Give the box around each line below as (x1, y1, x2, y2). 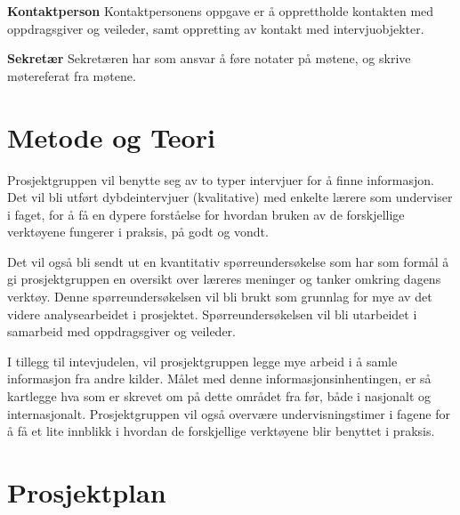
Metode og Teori (7, 118, 215, 155)
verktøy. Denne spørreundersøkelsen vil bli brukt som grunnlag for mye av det (7, 287, 432, 306)
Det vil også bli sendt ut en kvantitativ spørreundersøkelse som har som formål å (7, 252, 449, 270)
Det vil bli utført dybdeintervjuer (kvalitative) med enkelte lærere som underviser (7, 188, 453, 206)
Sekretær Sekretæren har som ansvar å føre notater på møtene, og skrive (7, 49, 411, 68)
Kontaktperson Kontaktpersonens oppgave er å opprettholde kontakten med (7, 2, 434, 20)
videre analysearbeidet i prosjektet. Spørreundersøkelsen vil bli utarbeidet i (7, 304, 417, 323)
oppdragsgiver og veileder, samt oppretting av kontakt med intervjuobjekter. (7, 19, 424, 37)
